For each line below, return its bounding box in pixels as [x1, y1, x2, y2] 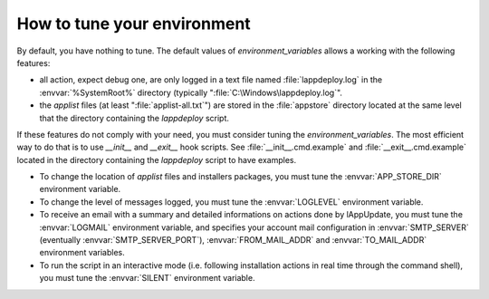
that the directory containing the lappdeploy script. [39, 112, 230, 123]
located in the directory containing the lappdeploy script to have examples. [16, 154, 297, 165]
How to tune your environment [16, 14, 251, 34]
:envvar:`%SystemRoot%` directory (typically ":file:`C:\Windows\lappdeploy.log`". [39, 87, 343, 98]
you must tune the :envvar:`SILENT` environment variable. [39, 273, 255, 284]
